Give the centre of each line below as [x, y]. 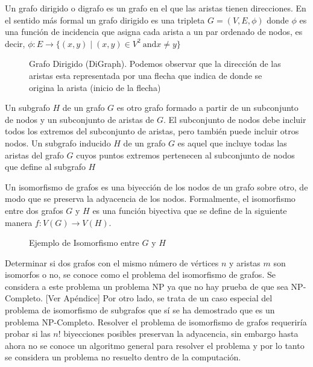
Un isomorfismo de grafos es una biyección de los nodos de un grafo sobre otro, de [156, 187]
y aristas [245, 262]
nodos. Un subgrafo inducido [58, 143]
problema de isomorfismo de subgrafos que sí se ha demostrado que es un [140, 310]
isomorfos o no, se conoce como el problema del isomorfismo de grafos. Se [140, 274]
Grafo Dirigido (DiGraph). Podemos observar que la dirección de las [155, 64]
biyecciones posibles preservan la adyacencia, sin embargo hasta [181, 334]
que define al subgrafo [45, 167]
